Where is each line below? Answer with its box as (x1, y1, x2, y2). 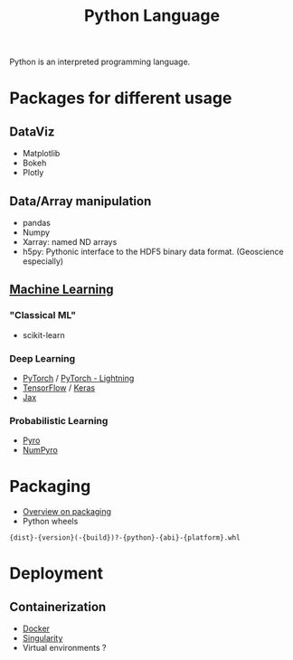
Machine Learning (9, 282, 115, 297)
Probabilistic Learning (9, 414, 109, 427)
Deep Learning (9, 352, 76, 364)
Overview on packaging (22, 506, 111, 517)
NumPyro (22, 445, 59, 456)
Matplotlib (22, 148, 61, 159)
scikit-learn (22, 329, 65, 340)
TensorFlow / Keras (22, 382, 96, 393)
